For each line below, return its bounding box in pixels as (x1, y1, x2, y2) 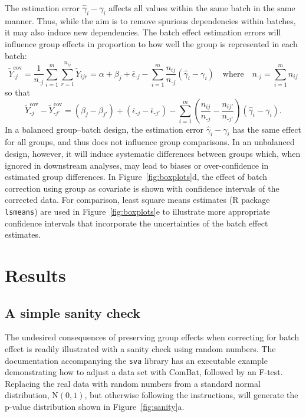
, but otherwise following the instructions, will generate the (84, 389, 298, 401)
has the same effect (232, 123, 301, 135)
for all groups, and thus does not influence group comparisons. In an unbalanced (5, 136, 295, 148)
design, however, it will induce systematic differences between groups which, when (5, 147, 301, 159)
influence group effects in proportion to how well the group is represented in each (5, 37, 298, 50)
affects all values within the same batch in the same (108, 2, 295, 14)
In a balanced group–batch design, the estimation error (5, 123, 204, 135)
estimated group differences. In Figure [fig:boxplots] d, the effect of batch (5, 170, 268, 183)
